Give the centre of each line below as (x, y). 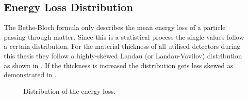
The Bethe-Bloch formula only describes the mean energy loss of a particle (115, 27)
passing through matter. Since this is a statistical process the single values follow (124, 36)
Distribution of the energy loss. (69, 91)
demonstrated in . (30, 75)
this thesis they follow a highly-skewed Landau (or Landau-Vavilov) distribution (123, 55)
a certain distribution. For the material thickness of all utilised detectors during (122, 46)
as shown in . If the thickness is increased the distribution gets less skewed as (119, 65)
